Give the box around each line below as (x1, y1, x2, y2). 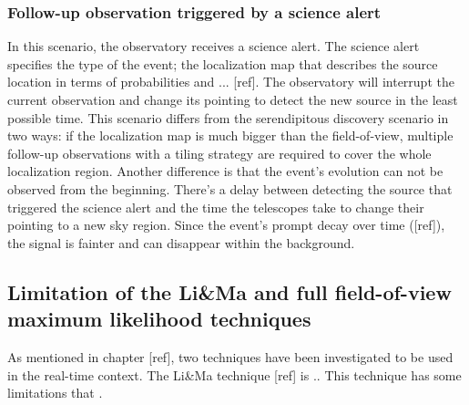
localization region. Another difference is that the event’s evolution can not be (7, 161, 444, 181)
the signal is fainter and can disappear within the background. (7, 233, 355, 252)
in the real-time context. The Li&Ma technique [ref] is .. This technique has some (7, 365, 462, 384)
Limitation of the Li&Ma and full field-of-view (7, 277, 452, 306)
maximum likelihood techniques (7, 305, 311, 333)
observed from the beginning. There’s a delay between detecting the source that (7, 179, 453, 198)
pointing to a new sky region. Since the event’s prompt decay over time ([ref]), (7, 215, 445, 234)
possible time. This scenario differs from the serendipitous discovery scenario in (7, 108, 449, 127)
